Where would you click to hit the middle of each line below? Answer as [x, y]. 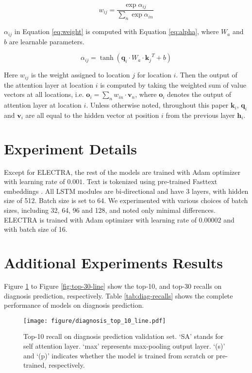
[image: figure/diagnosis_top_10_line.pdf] [95, 321]
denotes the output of [199, 94]
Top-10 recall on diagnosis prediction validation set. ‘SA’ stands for [123, 336]
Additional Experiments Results [114, 263]
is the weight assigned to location [81, 75]
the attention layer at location [49, 84]
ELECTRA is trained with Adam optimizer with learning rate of [100, 219]
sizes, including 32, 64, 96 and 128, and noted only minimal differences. [110, 210]
